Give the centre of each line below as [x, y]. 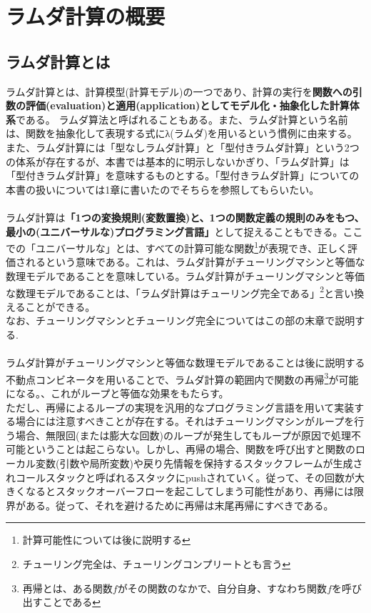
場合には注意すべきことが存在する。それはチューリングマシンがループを [185, 421]
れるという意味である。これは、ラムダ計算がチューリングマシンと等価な [195, 262]
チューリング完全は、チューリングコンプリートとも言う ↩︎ [157, 563]
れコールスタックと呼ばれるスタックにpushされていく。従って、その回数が [181, 477]
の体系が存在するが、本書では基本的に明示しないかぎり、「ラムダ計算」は [178, 161]
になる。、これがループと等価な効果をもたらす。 [117, 393]
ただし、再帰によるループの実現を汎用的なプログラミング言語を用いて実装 [180, 407]
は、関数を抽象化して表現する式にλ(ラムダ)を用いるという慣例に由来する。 [182, 133]
